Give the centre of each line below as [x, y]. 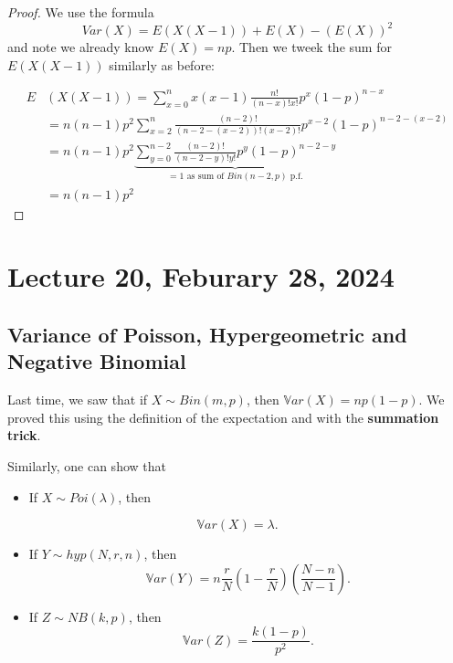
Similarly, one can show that [87, 466]
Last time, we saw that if [78, 400]
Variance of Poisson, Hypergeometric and [207, 335]
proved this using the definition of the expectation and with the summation [223, 417]
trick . [24, 435]
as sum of [205, 176]
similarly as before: [162, 64]
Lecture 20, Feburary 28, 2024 [201, 276]
